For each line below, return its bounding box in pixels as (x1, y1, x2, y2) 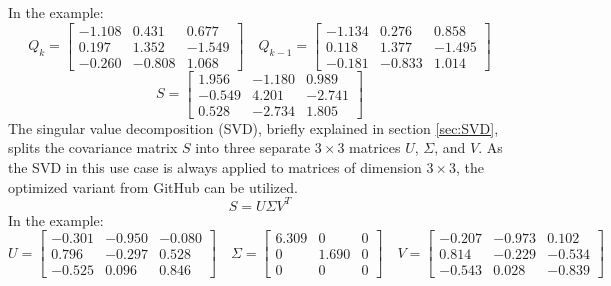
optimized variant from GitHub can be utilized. (8, 176, 298, 197)
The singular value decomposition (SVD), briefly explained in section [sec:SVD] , (8, 117, 499, 138)
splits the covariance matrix (8, 137, 178, 158)
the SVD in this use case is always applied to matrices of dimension (8, 156, 422, 177)
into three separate (195, 137, 311, 158)
